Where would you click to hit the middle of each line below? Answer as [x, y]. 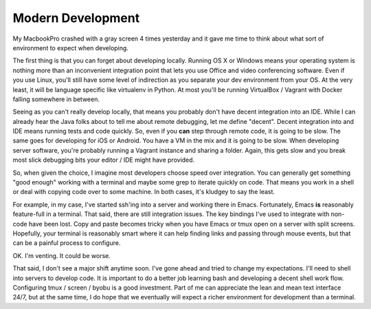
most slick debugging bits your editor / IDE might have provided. [104, 160]
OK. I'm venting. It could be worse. [62, 255]
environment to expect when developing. [70, 47]
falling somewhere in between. [56, 99]
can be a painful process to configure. [67, 243]
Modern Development [76, 18]
